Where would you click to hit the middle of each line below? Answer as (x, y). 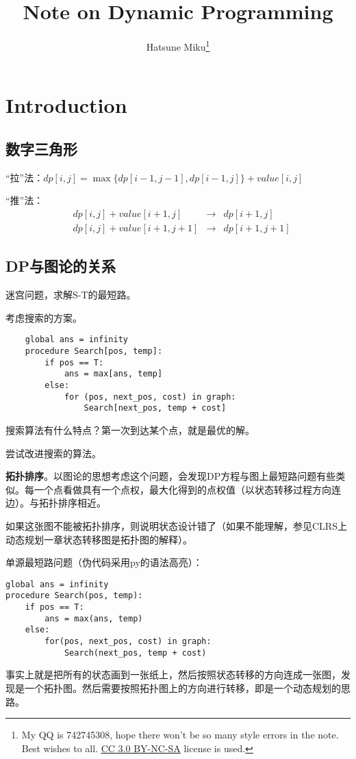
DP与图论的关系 (61, 266)
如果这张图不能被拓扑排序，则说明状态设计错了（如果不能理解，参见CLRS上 (176, 525)
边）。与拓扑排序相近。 (56, 503)
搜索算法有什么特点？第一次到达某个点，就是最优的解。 (130, 430)
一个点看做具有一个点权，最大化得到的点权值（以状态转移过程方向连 (187, 489)
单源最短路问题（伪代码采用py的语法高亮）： (104, 562)
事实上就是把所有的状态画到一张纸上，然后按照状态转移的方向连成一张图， (173, 674)
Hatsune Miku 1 (178, 46)
